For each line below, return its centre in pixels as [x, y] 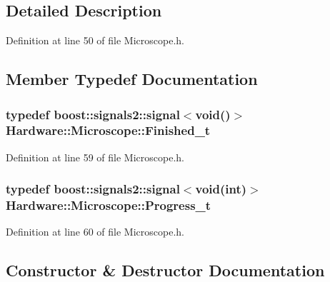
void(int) [221, 189]
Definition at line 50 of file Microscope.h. [95, 40]
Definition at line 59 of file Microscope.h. [95, 157]
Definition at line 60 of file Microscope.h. [95, 232]
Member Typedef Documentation [132, 79]
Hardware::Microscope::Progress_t [109, 205]
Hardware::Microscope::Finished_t [108, 130]
